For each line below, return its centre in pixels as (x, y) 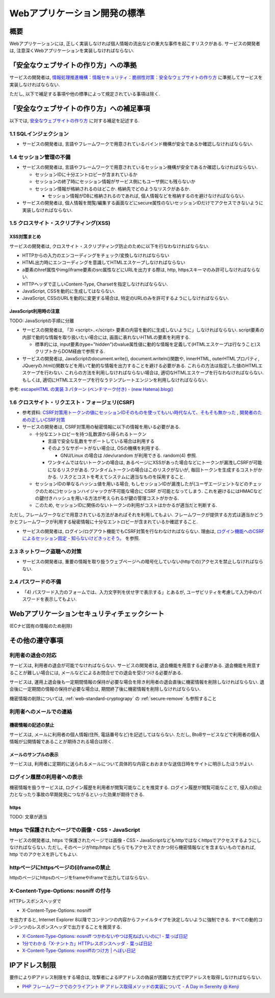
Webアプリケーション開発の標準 (77, 13)
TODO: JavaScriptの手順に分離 (42, 321)
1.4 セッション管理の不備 (40, 157)
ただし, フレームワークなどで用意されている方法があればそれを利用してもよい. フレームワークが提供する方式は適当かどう (136, 514)
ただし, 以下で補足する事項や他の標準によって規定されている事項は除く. (85, 94)
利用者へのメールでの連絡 (41, 712)
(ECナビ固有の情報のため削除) (41, 626)
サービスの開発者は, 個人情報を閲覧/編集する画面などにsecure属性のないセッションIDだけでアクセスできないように (143, 203)
